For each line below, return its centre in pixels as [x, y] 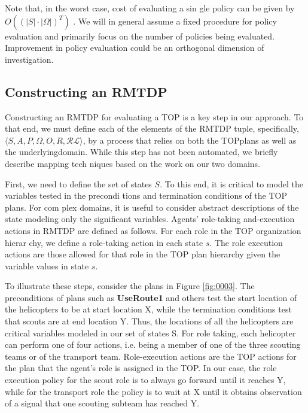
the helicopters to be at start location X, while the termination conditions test [148, 309]
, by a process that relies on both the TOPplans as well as [190, 140]
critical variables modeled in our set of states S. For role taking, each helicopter [150, 332]
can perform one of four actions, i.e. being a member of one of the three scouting [153, 344]
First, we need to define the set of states [78, 183]
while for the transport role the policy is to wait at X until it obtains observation [153, 391]
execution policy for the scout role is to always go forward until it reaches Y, [145, 380]
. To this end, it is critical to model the [231, 183]
